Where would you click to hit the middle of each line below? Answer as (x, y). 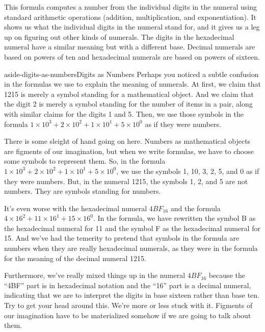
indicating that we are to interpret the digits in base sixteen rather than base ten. (132, 295)
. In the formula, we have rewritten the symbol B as (175, 218)
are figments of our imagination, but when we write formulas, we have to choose (129, 151)
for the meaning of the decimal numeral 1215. (75, 258)
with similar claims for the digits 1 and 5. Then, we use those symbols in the (124, 113)
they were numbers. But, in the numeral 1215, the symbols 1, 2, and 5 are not (126, 181)
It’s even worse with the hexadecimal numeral (76, 208)
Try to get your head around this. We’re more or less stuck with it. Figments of (128, 305)
